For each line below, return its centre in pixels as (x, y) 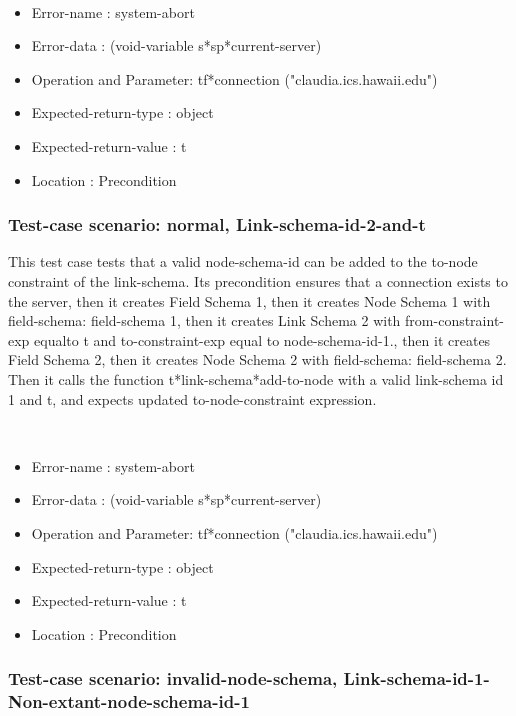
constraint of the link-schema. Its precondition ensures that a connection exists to (258, 280)
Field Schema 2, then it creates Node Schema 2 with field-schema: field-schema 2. (257, 359)
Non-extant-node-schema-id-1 (129, 701)
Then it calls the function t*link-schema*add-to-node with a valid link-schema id (256, 378)
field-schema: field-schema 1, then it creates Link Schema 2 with (204, 320)
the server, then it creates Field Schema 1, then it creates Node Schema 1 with (249, 300)
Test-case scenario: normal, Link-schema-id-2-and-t (217, 224)
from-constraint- (455, 320)
